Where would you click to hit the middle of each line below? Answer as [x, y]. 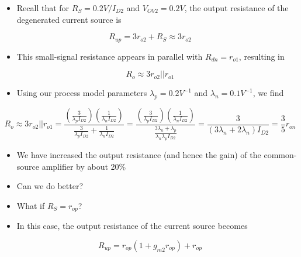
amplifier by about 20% [84, 166]
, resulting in [262, 56]
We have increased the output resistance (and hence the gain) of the [139, 154]
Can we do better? [50, 186]
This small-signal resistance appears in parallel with [110, 56]
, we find [268, 93]
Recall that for [43, 8]
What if [31, 205]
